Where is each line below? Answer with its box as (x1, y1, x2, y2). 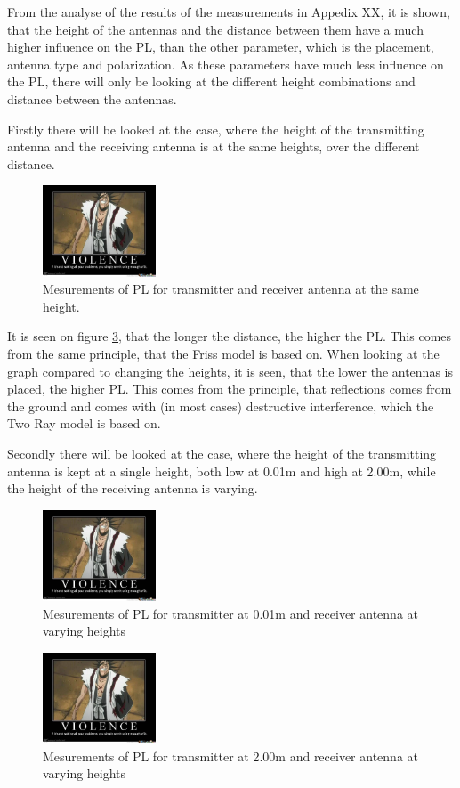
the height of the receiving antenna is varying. (7, 479, 258, 498)
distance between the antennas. (7, 89, 177, 108)
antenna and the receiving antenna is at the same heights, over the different (7, 137, 420, 156)
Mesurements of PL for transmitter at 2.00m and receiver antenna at (43, 746, 419, 765)
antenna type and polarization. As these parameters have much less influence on (7, 54, 444, 73)
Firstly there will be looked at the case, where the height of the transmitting (7, 119, 424, 138)
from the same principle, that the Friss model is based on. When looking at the (7, 344, 440, 362)
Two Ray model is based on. (7, 414, 161, 433)
